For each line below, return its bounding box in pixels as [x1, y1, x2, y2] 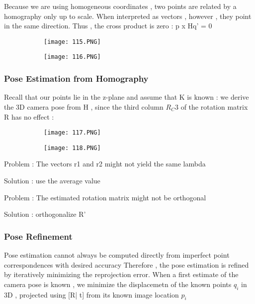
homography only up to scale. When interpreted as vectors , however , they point [4, 10, 252, 21]
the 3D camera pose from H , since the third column [4, 101, 164, 112]
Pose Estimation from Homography [4, 72, 149, 85]
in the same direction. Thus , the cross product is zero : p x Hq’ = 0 [4, 20, 212, 31]
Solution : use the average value [4, 175, 100, 185]
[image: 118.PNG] [44, 144, 101, 152]
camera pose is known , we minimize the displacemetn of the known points [4, 279, 232, 289]
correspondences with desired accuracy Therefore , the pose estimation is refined [4, 259, 249, 270]
